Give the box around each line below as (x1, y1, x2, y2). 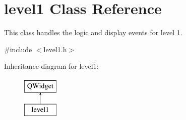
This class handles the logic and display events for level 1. (4, 27, 182, 38)
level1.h (43, 44, 67, 54)
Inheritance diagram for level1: (4, 61, 99, 71)
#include (4, 44, 32, 54)
